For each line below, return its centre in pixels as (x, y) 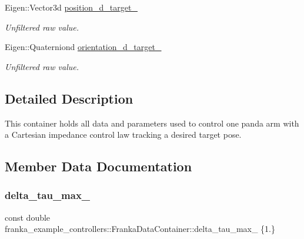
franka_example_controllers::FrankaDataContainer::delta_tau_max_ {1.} (140, 229)
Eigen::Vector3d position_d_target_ (71, 7)
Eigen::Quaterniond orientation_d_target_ (83, 47)
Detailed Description (69, 98)
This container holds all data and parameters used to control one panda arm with (152, 123)
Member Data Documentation (98, 166)
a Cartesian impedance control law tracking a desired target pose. (123, 135)
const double (28, 217)
